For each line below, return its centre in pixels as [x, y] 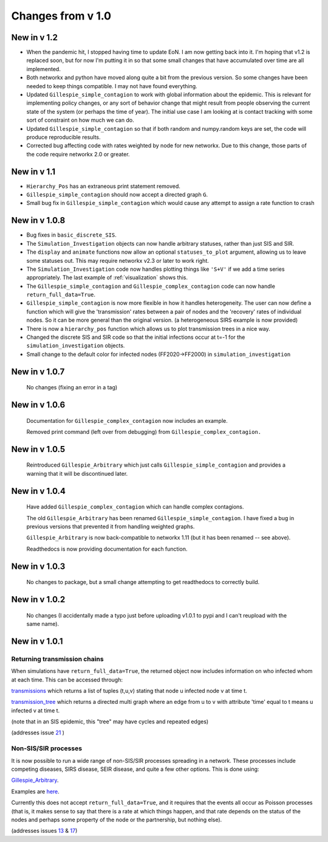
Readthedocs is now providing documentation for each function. [107, 549]
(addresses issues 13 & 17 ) [44, 831]
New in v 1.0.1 [37, 641]
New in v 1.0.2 [38, 600]
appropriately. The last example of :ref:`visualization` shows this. [107, 277]
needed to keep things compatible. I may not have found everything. [112, 86]
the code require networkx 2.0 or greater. [78, 154]
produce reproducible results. [63, 137]
